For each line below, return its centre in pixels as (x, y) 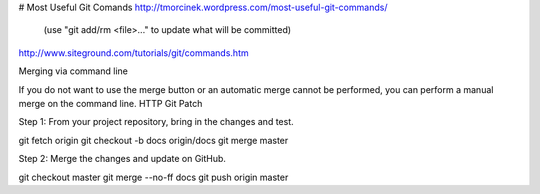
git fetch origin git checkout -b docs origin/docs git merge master (153, 140)
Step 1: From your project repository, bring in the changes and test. (156, 122)
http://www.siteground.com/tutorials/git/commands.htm (133, 52)
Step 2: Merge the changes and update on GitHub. (122, 159)
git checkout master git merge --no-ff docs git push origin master (153, 177)
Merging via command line (73, 71)
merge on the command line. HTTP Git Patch (110, 103)
